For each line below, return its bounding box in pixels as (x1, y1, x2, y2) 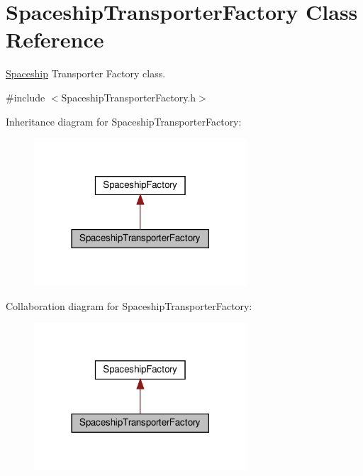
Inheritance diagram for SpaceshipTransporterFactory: (6, 114, 242, 128)
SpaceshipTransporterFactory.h (61, 89, 196, 104)
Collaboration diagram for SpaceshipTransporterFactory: (6, 298, 252, 313)
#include (6, 89, 45, 104)
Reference (6, 25, 104, 54)
